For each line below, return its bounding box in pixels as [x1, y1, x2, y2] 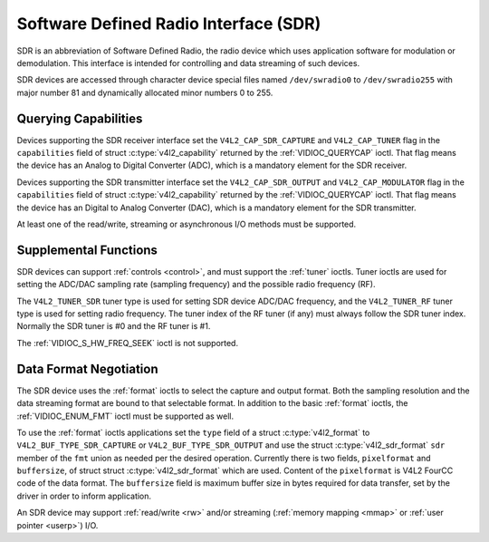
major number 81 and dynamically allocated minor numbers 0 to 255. [16, 87, 273, 98]
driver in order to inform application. [16, 490, 152, 501]
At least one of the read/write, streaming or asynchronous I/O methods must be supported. [16, 218, 357, 229]
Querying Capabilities [16, 111, 143, 126]
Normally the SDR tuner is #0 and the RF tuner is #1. [16, 321, 211, 332]
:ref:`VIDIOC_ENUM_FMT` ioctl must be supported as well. [16, 411, 235, 421]
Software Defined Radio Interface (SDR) [16, 14, 321, 34]
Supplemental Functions [16, 242, 158, 257]
